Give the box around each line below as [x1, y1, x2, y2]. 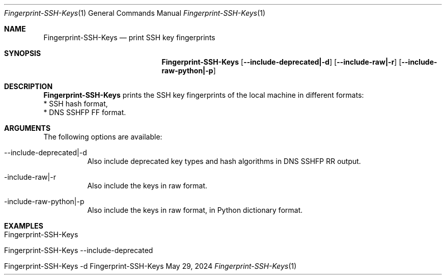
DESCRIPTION [4, 82, 53, 91]
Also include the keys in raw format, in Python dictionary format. [87, 206, 303, 214]
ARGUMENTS [4, 124, 51, 132]
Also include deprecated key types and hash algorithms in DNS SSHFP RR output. [87, 157, 361, 165]
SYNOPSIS [4, 49, 41, 58]
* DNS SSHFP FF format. [43, 108, 126, 117]
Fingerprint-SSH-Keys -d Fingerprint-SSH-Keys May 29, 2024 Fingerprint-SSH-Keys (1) [4, 262, 297, 270]
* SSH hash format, [43, 99, 108, 108]
